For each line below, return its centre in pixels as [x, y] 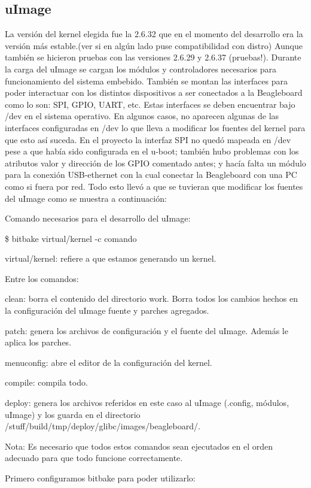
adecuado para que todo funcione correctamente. [94, 458]
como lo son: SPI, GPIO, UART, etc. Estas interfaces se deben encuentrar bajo [150, 104]
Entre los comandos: [42, 278]
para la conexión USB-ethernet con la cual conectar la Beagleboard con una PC [151, 175]
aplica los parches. [38, 342]
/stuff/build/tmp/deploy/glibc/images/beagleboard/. [103, 426]
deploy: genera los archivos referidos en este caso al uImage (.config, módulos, [147, 403]
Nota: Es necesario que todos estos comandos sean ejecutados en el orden [139, 446]
